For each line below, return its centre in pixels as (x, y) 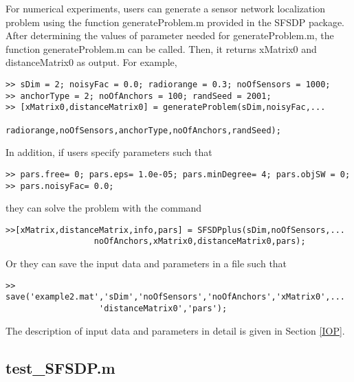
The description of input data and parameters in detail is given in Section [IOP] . (175, 330)
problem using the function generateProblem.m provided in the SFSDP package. (175, 22)
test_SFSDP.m (60, 367)
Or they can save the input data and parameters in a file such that (146, 263)
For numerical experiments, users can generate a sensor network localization (166, 8)
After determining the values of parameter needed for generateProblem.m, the (170, 35)
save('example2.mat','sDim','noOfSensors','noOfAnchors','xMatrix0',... (175, 297)
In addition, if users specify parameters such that (109, 152)
